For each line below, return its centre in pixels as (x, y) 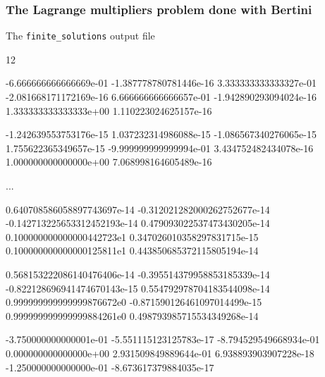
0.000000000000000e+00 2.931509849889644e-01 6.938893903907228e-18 (160, 353)
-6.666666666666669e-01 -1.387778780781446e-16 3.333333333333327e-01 (161, 83)
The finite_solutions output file (80, 36)
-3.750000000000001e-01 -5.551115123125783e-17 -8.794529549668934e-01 (163, 339)
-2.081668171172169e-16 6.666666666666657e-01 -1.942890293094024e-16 (161, 97)
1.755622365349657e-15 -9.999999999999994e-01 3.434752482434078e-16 (160, 148)
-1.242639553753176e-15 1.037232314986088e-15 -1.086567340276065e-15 (161, 134)
